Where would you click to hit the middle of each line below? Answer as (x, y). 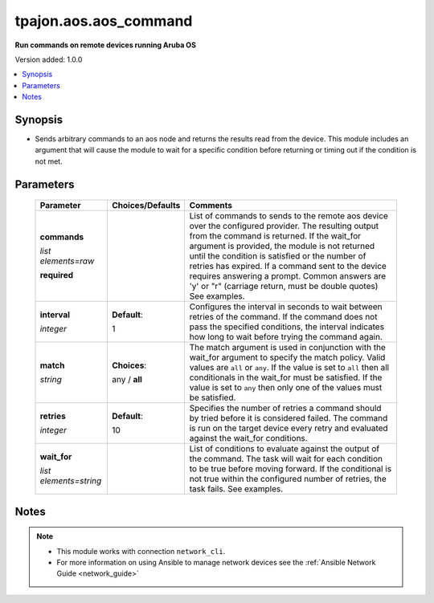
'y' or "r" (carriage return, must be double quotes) (284, 287)
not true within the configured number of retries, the (288, 479)
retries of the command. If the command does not (283, 317)
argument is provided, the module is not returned (282, 246)
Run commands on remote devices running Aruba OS (106, 45)
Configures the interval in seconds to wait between (286, 307)
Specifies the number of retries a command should (285, 408)
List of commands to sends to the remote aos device (289, 216)
